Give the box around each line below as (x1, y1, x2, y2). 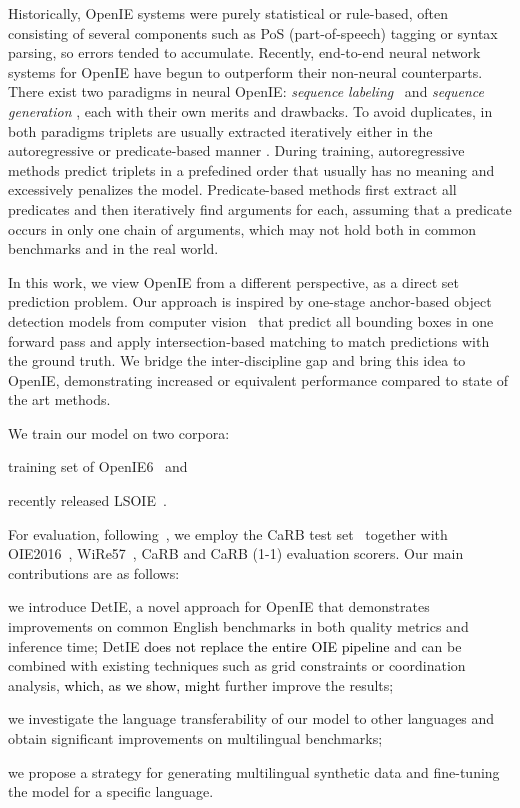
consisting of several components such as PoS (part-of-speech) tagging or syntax (8, 22, 498, 43)
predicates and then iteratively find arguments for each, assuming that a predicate (8, 198, 512, 219)
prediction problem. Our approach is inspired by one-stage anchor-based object (8, 291, 492, 312)
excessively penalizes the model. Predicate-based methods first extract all (8, 179, 457, 200)
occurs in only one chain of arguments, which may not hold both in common (8, 218, 477, 239)
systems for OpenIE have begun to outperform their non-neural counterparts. (8, 61, 483, 82)
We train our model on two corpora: (8, 422, 230, 443)
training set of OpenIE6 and (8, 456, 188, 477)
